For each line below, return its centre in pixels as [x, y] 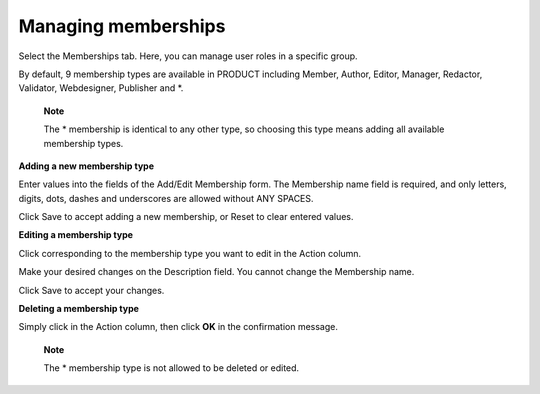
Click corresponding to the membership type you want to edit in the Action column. [190, 253]
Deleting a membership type [79, 309]
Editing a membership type [76, 235]
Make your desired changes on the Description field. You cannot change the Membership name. [216, 272]
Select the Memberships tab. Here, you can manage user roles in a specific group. [188, 56]
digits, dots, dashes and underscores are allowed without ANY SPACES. [166, 198]
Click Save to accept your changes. [91, 290]
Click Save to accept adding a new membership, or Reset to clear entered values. [186, 217]
